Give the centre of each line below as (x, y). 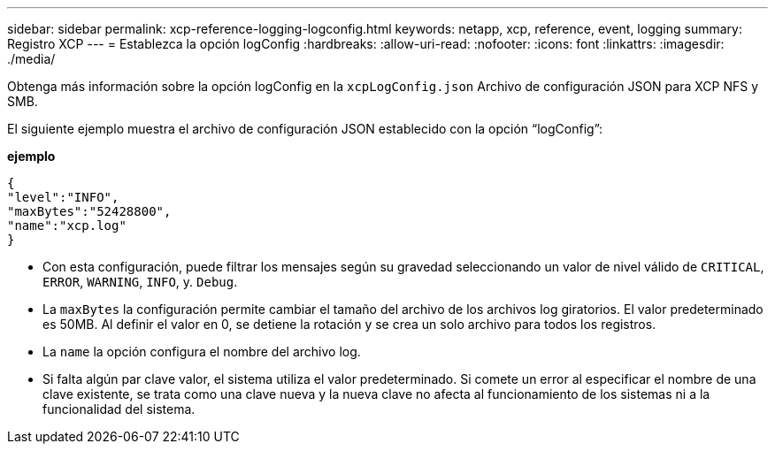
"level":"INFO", (63, 197)
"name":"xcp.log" (67, 225)
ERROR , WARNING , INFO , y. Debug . (140, 282)
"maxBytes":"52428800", (89, 211)
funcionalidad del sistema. (119, 409)
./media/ (31, 59)
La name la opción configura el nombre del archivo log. (202, 352)
